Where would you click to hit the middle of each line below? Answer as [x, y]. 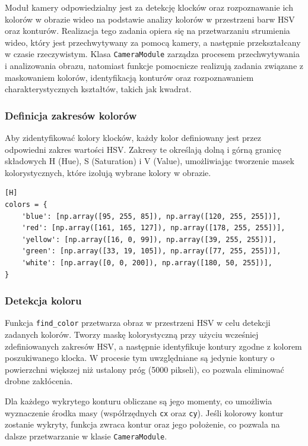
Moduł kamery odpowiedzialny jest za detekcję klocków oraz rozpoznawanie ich [149, 7]
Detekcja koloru [43, 301]
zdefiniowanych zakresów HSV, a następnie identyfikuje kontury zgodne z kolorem [153, 346]
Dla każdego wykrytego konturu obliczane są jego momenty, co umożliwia [139, 401]
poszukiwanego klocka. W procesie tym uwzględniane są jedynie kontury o [140, 358]
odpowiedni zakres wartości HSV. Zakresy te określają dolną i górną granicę [143, 149]
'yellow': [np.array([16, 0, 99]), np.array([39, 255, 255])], [149, 239]
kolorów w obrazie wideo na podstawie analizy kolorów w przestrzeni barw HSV [150, 19]
